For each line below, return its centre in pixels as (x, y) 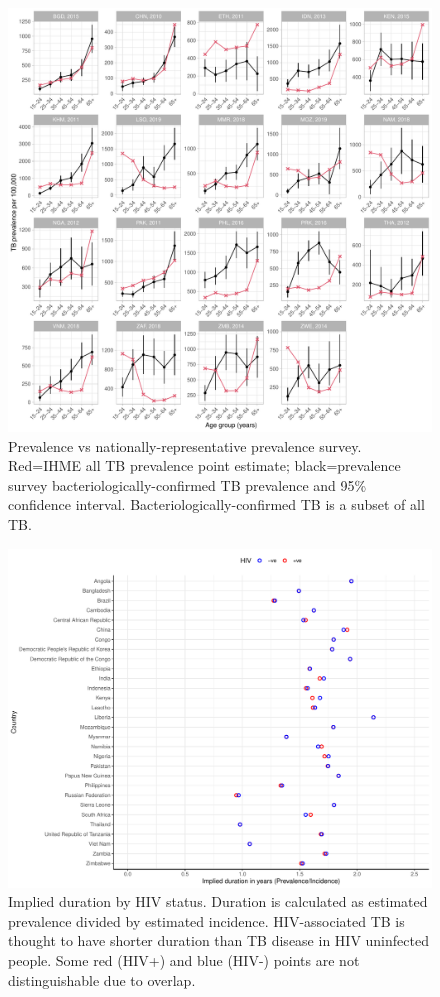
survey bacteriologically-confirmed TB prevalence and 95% (187, 484)
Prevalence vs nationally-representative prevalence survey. (185, 445)
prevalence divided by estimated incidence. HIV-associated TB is (206, 920)
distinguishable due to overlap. (102, 979)
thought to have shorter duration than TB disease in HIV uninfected (218, 940)
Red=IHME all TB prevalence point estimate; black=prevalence (204, 465)
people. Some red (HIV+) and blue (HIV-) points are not (184, 960)
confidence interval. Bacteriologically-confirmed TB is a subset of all (216, 504)
